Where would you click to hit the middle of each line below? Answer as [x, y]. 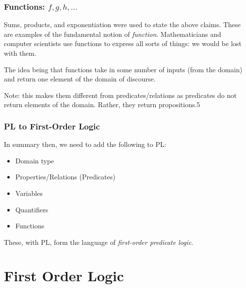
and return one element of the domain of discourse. [80, 79]
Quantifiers [32, 209]
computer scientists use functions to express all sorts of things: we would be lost [123, 43]
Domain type [35, 160]
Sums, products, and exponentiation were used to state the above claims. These [122, 24]
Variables [29, 193]
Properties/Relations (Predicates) [65, 177]
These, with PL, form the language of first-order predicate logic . [99, 242]
